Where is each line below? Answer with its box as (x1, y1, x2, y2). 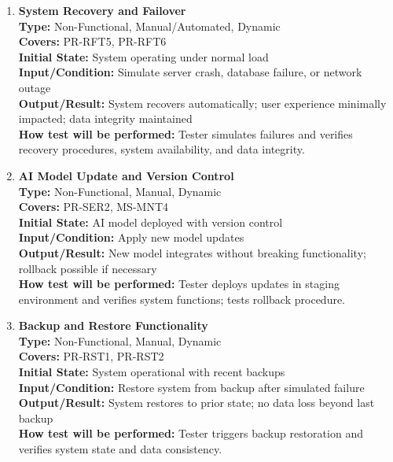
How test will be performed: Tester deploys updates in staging (18, 275, 340, 292)
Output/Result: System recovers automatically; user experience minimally (18, 94, 387, 111)
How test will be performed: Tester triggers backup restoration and (18, 425, 363, 442)
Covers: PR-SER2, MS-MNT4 (18, 198, 168, 215)
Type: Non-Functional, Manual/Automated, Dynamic (18, 17, 281, 34)
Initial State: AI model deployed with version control (18, 213, 283, 230)
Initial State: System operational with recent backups (18, 364, 285, 380)
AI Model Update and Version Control (18, 167, 234, 183)
